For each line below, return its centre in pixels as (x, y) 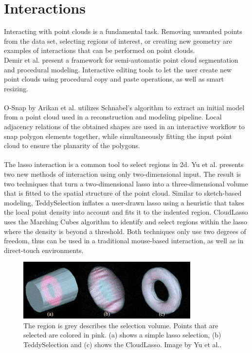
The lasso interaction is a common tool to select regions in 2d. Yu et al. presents (124, 164)
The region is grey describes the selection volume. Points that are (121, 325)
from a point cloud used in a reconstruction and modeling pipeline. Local (113, 117)
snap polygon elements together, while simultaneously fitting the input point (118, 136)
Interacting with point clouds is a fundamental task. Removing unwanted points (123, 31)
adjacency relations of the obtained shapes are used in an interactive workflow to (125, 126)
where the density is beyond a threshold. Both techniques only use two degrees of (125, 231)
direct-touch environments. (44, 250)
